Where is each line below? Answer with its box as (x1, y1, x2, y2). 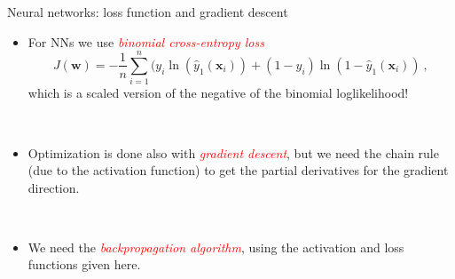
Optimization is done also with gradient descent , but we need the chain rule (27, 143, 439, 162)
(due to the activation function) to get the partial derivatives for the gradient (27, 161, 449, 179)
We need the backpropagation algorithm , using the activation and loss (27, 237, 404, 256)
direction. (27, 178, 80, 196)
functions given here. (27, 255, 141, 274)
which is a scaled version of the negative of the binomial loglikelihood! (27, 84, 409, 102)
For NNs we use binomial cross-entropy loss (27, 32, 264, 51)
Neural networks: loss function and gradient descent (7, 3, 288, 20)
